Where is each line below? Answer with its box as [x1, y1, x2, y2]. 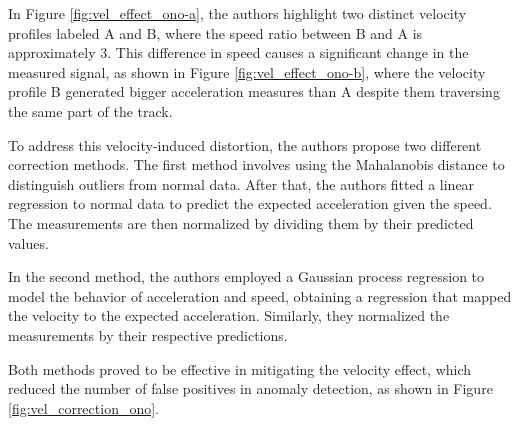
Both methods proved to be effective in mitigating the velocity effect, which [8, 358, 472, 379]
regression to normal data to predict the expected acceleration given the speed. [8, 193, 492, 214]
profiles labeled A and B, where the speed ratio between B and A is [8, 22, 423, 43]
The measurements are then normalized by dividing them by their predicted [8, 212, 474, 233]
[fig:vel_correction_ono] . [8, 397, 160, 418]
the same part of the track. [8, 100, 173, 121]
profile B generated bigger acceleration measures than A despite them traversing [8, 81, 500, 102]
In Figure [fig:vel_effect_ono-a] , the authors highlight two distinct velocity [8, 3, 467, 23]
